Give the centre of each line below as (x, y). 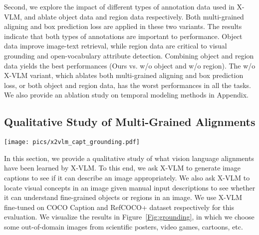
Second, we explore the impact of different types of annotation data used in (119, 6)
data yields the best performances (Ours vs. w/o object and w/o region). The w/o (130, 65)
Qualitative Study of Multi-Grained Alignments (130, 122)
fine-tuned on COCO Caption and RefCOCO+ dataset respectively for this (119, 207)
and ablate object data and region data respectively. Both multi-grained (134, 16)
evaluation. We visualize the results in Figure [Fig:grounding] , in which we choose (129, 217)
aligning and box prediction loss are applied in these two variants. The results (123, 26)
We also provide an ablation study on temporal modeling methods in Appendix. (126, 95)
